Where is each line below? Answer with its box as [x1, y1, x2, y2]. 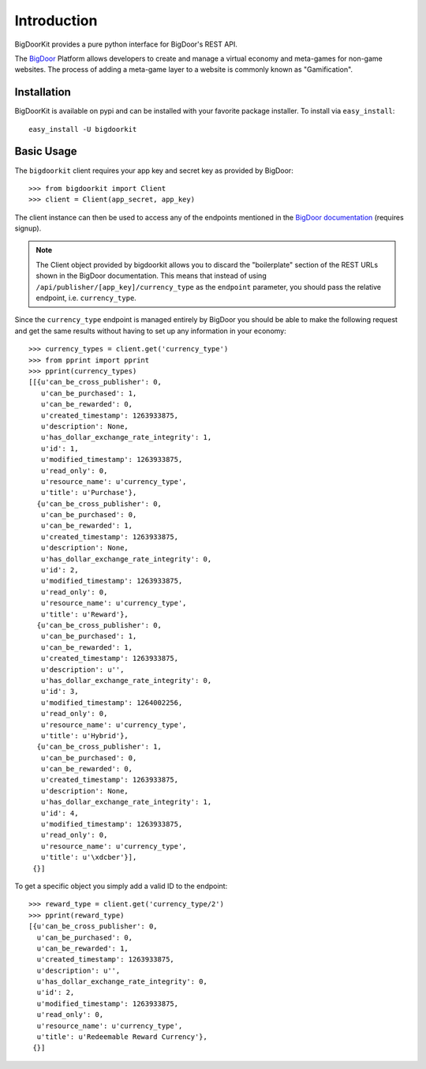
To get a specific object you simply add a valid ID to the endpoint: [14, 881, 228, 891]
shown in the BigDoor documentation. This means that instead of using [35, 271, 267, 280]
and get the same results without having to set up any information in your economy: [14, 326, 287, 336]
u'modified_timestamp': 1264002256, [40, 698, 183, 707]
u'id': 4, [40, 808, 79, 817]
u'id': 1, [40, 444, 79, 453]
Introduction [14, 12, 98, 29]
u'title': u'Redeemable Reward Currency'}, [36, 1033, 208, 1041]
